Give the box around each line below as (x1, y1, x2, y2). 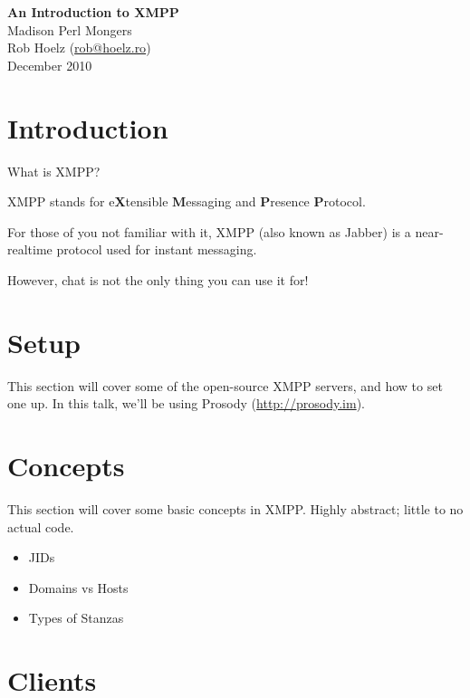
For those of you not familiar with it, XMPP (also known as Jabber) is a (7, 222, 411, 241)
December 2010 (7, 55, 92, 74)
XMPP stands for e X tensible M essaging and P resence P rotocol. (7, 192, 366, 211)
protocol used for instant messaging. (56, 240, 257, 259)
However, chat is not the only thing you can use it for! (7, 270, 309, 289)
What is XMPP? (7, 161, 101, 180)
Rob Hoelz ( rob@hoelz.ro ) (7, 38, 151, 57)
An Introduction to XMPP (7, 3, 179, 21)
